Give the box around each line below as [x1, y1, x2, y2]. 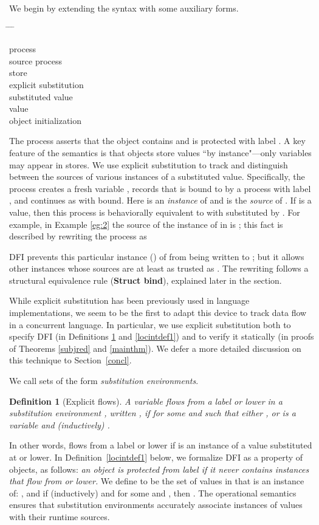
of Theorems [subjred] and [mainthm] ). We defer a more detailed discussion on [9, 341, 301, 354]
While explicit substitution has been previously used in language [9, 294, 250, 307]
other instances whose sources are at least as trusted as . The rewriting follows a [9, 262, 309, 275]
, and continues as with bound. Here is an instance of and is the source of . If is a [9, 194, 312, 207]
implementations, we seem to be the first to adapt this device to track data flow [9, 306, 307, 319]
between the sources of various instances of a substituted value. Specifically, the [9, 170, 305, 183]
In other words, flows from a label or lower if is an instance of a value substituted [9, 439, 312, 451]
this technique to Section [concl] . [9, 354, 132, 366]
